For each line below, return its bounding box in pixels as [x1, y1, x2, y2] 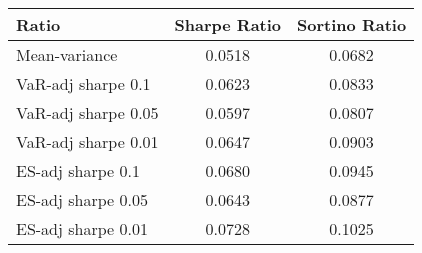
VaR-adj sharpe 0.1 [16, 72, 151, 95]
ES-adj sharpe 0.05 [16, 188, 148, 211]
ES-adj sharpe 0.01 [16, 217, 148, 240]
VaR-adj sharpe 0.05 [16, 101, 159, 124]
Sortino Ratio [297, 13, 407, 36]
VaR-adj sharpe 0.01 [16, 130, 159, 153]
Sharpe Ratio [174, 13, 282, 36]
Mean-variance [16, 43, 118, 66]
